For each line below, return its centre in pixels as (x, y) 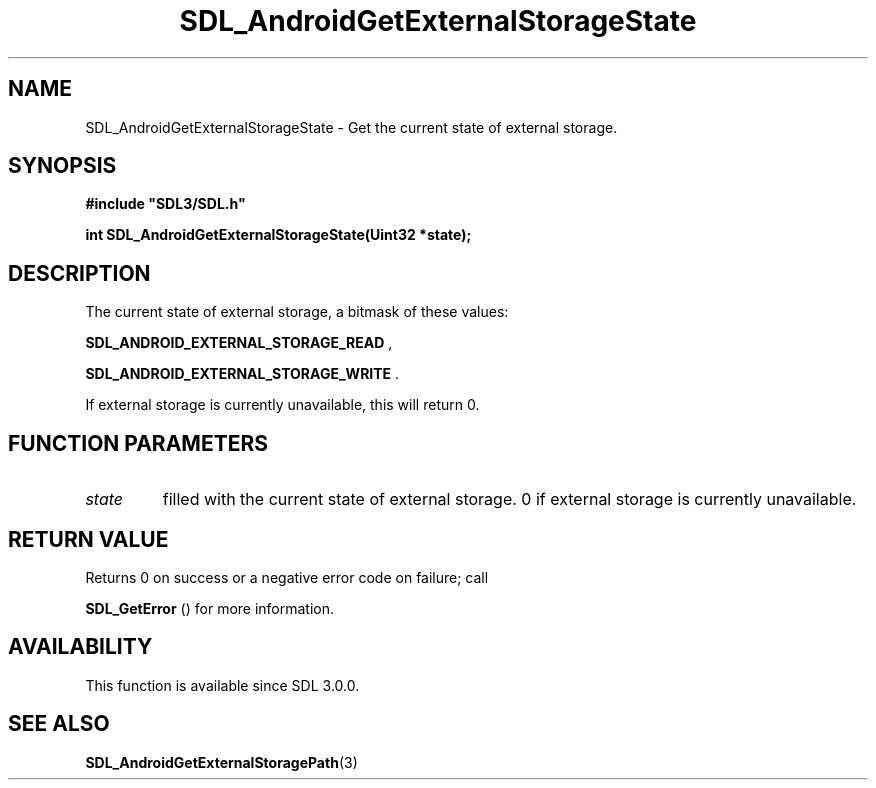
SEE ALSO (59, 724)
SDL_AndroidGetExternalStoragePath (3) (221, 762)
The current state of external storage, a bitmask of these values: (297, 312)
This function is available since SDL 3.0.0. (222, 685)
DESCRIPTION (79, 273)
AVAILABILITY (80, 647)
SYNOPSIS (62, 166)
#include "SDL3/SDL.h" (165, 204)
